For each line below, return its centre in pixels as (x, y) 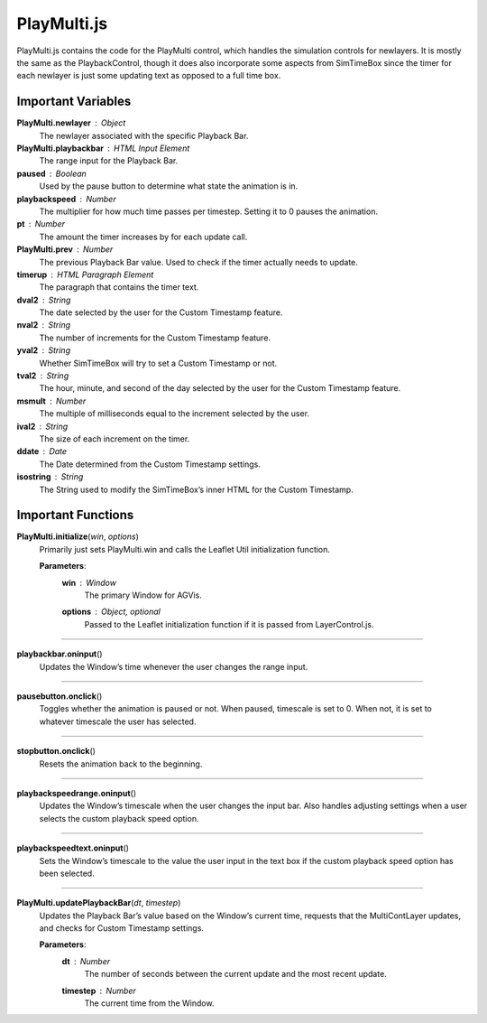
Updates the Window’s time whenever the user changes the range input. (174, 666)
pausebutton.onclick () (60, 696)
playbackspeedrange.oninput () (77, 793)
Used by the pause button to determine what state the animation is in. (169, 186)
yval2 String (44, 350)
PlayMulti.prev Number (65, 249)
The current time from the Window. (149, 1003)
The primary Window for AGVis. (143, 595)
